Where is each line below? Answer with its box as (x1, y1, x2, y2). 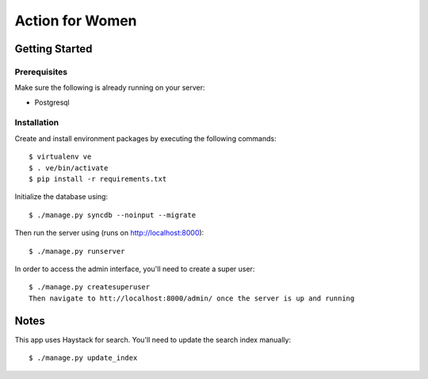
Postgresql (34, 98, 71, 107)
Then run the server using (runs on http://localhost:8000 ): (14, 228, 204, 238)
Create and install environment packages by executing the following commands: (14, 133, 277, 143)
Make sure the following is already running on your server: (14, 83, 205, 93)
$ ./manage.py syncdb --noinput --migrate (29, 210, 197, 220)
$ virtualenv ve (29, 152, 92, 162)
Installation (14, 117, 59, 128)
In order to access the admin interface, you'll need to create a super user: (14, 264, 255, 274)
